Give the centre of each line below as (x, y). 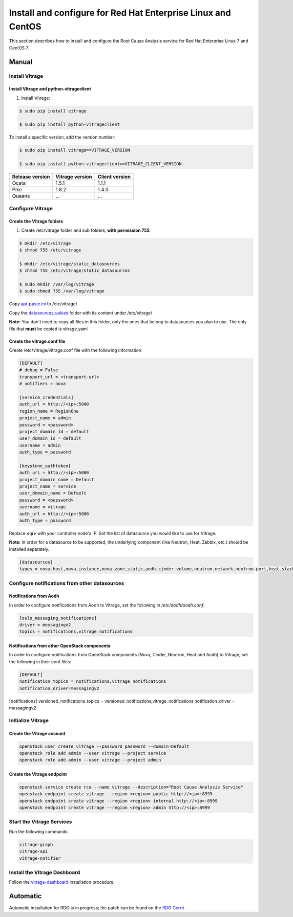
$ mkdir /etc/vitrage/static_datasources (70, 264)
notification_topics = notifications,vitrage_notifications (93, 682)
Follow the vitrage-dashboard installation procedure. (62, 882)
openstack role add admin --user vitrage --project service (93, 753)
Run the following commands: (39, 831)
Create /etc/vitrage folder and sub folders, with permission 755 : (86, 230)
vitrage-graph (36, 844)
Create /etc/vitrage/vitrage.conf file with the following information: (76, 350)
